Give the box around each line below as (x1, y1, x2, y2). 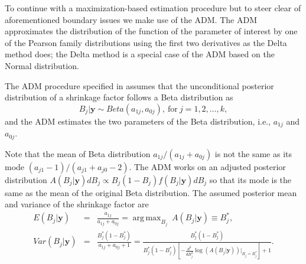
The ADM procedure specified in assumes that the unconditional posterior (5, 79, 274, 92)
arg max (132, 214, 161, 223)
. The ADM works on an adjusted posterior (129, 160, 286, 172)
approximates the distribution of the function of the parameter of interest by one (5, 25, 298, 37)
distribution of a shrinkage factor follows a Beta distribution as (5, 91, 233, 103)
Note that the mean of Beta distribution (5, 147, 151, 159)
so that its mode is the (209, 173, 292, 185)
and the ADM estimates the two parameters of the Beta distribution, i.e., (5, 115, 271, 127)
